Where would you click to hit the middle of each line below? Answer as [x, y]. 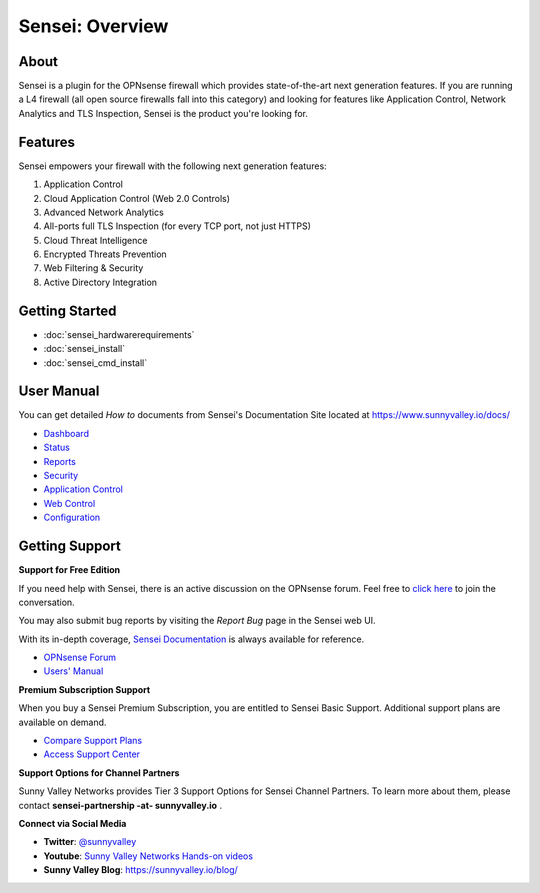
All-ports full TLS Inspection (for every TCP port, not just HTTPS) [177, 226]
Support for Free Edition [69, 570]
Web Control [69, 503]
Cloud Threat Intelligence [95, 240]
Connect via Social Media [72, 823]
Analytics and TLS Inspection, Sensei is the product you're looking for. [163, 113]
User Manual [59, 391]
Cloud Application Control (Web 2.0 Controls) [136, 198]
